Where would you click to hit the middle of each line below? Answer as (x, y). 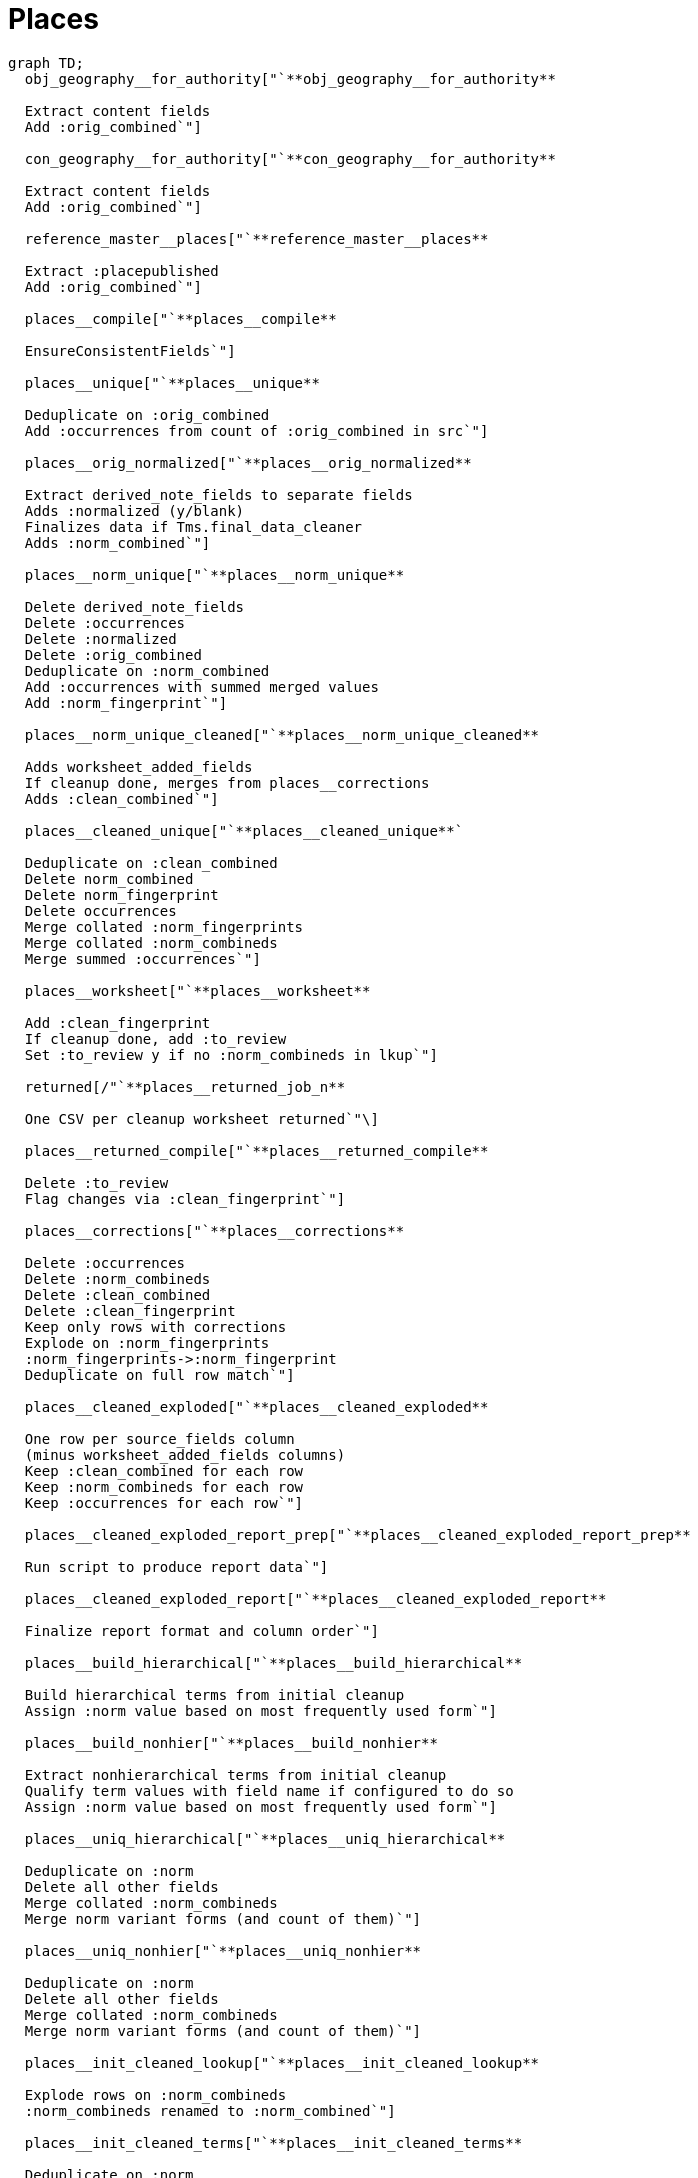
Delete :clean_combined (117, 1294)
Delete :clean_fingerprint (130, 1310)
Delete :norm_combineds (117, 1278)
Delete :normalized (100, 638)
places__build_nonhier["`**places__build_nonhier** (231, 1742)
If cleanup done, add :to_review (155, 1038)
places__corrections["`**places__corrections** (214, 1230)
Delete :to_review (96, 1182)
